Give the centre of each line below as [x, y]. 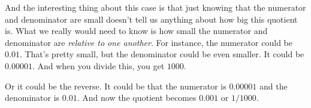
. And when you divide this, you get [98, 65]
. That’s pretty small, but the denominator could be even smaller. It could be [162, 54]
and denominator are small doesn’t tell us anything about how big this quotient [151, 19]
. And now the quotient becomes [137, 98]
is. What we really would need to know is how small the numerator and [136, 31]
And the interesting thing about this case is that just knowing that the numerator [155, 7]
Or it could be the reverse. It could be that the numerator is [116, 86]
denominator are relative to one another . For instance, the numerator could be [149, 42]
